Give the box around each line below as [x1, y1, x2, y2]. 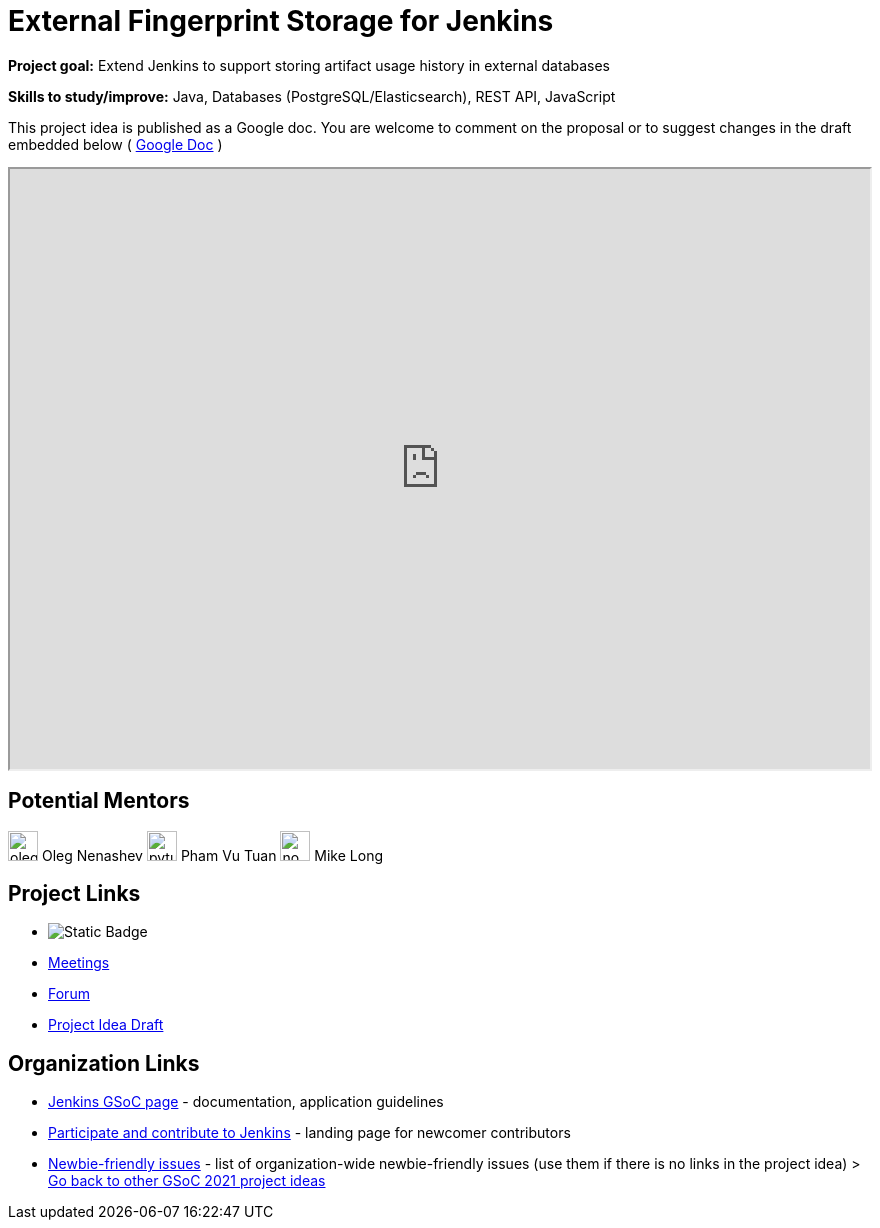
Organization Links [8, 1050, 200, 1076]
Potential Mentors [8, 788, 190, 814]
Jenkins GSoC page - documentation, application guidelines [48, 1093, 444, 1111]
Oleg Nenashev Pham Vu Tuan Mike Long [41, 846, 384, 864]
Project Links [8, 881, 141, 907]
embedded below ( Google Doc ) [8, 135, 223, 153]
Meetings [48, 954, 110, 972]
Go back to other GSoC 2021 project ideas [48, 1172, 326, 1190]
